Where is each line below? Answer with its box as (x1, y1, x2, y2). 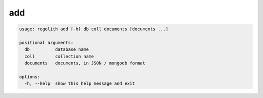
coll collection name (24, 54, 94, 59)
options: (19, 74, 40, 79)
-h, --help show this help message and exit (24, 81, 135, 86)
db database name (24, 47, 89, 52)
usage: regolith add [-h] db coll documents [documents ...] (19, 26, 169, 32)
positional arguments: (19, 39, 74, 45)
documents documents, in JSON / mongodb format (24, 60, 146, 66)
